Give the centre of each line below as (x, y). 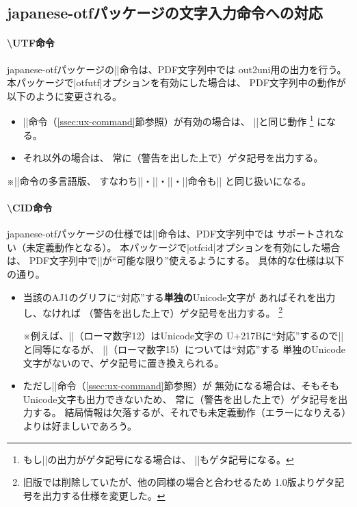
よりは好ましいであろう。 (80, 425)
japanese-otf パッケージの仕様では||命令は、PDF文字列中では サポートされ (171, 234)
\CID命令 (30, 207)
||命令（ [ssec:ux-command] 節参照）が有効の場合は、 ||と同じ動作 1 (168, 120)
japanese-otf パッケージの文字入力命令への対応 (165, 13)
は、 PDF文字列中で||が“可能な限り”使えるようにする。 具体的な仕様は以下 (176, 260)
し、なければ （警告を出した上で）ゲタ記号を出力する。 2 (153, 312)
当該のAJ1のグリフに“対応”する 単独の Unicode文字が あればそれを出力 (179, 297)
